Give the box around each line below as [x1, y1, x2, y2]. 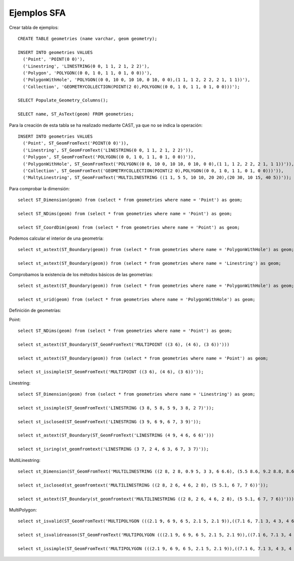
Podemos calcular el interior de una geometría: [9, 235, 104, 241]
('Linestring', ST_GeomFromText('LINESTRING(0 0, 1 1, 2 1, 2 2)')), [23, 147, 194, 153]
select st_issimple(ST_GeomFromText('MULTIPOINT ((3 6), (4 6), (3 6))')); [18, 369, 204, 375]
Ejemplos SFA [9, 7, 66, 18]
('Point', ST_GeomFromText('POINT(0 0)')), [23, 140, 129, 146]
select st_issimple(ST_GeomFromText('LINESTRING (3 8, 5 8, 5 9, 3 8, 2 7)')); [18, 405, 214, 410]
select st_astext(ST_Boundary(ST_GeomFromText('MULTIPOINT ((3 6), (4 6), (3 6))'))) [18, 341, 230, 347]
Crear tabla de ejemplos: [9, 25, 59, 30]
